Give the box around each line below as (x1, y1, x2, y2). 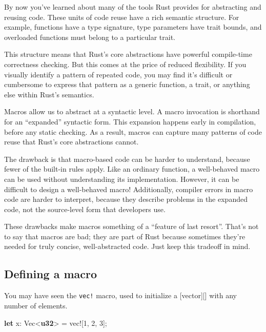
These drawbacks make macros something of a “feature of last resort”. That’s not (4, 221, 259, 232)
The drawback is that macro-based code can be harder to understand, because (4, 153, 250, 164)
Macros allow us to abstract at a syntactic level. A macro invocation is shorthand (4, 106, 260, 117)
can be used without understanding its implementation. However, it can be (4, 173, 239, 184)
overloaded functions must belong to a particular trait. (4, 31, 176, 42)
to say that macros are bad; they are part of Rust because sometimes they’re (4, 231, 245, 241)
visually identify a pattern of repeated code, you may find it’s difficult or (4, 69, 233, 79)
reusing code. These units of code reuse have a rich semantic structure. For (4, 11, 239, 22)
